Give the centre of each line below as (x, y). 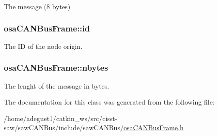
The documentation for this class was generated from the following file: (109, 102)
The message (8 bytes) (37, 6)
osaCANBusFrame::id (47, 28)
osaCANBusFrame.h (153, 128)
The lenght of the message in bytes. (57, 85)
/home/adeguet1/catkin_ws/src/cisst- (61, 118)
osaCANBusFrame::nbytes (56, 68)
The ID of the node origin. (43, 46)
